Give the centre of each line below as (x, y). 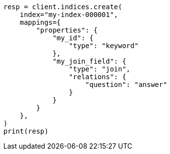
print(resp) (26, 131)
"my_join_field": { (89, 61)
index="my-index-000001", (69, 15)
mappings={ (40, 22)
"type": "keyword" (104, 46)
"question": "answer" (126, 85)
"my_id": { (73, 38)
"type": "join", (100, 69)
